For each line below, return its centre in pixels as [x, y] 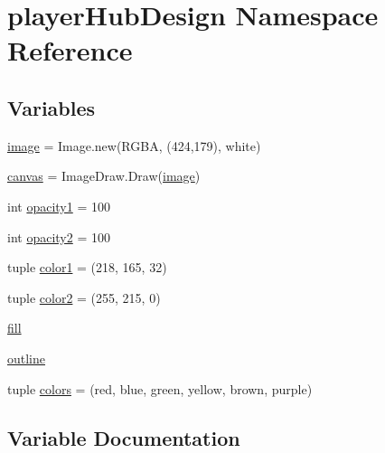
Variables [52, 107]
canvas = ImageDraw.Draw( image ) [104, 176]
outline [27, 358]
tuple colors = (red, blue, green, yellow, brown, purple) [160, 388]
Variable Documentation [124, 437]
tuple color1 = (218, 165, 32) [87, 267]
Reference [70, 50]
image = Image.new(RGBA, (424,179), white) [134, 145]
